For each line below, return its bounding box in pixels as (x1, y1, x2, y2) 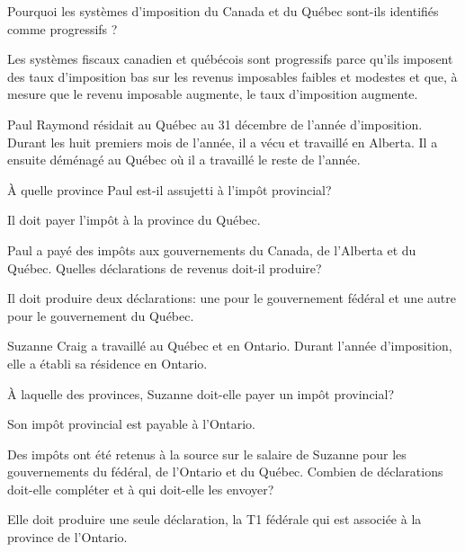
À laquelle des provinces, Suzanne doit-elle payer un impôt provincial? (7, 384, 395, 403)
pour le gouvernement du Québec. (7, 306, 194, 325)
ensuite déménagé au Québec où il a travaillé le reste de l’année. (7, 150, 361, 169)
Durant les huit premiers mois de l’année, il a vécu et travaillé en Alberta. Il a (7, 132, 438, 151)
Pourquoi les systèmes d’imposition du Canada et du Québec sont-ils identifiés (7, 2, 439, 20)
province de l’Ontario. (7, 528, 128, 547)
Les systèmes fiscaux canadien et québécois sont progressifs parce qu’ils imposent (7, 49, 453, 68)
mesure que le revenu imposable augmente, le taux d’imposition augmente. (7, 85, 418, 103)
